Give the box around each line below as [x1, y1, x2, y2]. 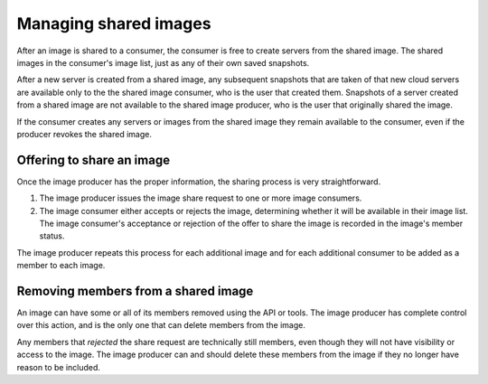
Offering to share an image [16, 152, 171, 167]
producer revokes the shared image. [16, 128, 153, 139]
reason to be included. [16, 361, 101, 372]
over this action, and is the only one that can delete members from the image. [16, 320, 306, 331]
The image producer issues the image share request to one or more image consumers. [39, 192, 362, 203]
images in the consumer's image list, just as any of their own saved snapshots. [16, 57, 310, 68]
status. [39, 230, 65, 241]
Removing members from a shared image [16, 283, 254, 298]
